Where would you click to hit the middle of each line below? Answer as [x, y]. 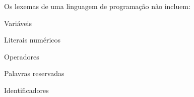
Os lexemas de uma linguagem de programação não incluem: [98, 6]
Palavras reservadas [34, 73]
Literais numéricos [33, 40]
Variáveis [18, 23]
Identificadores [26, 90]
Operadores [22, 56]
